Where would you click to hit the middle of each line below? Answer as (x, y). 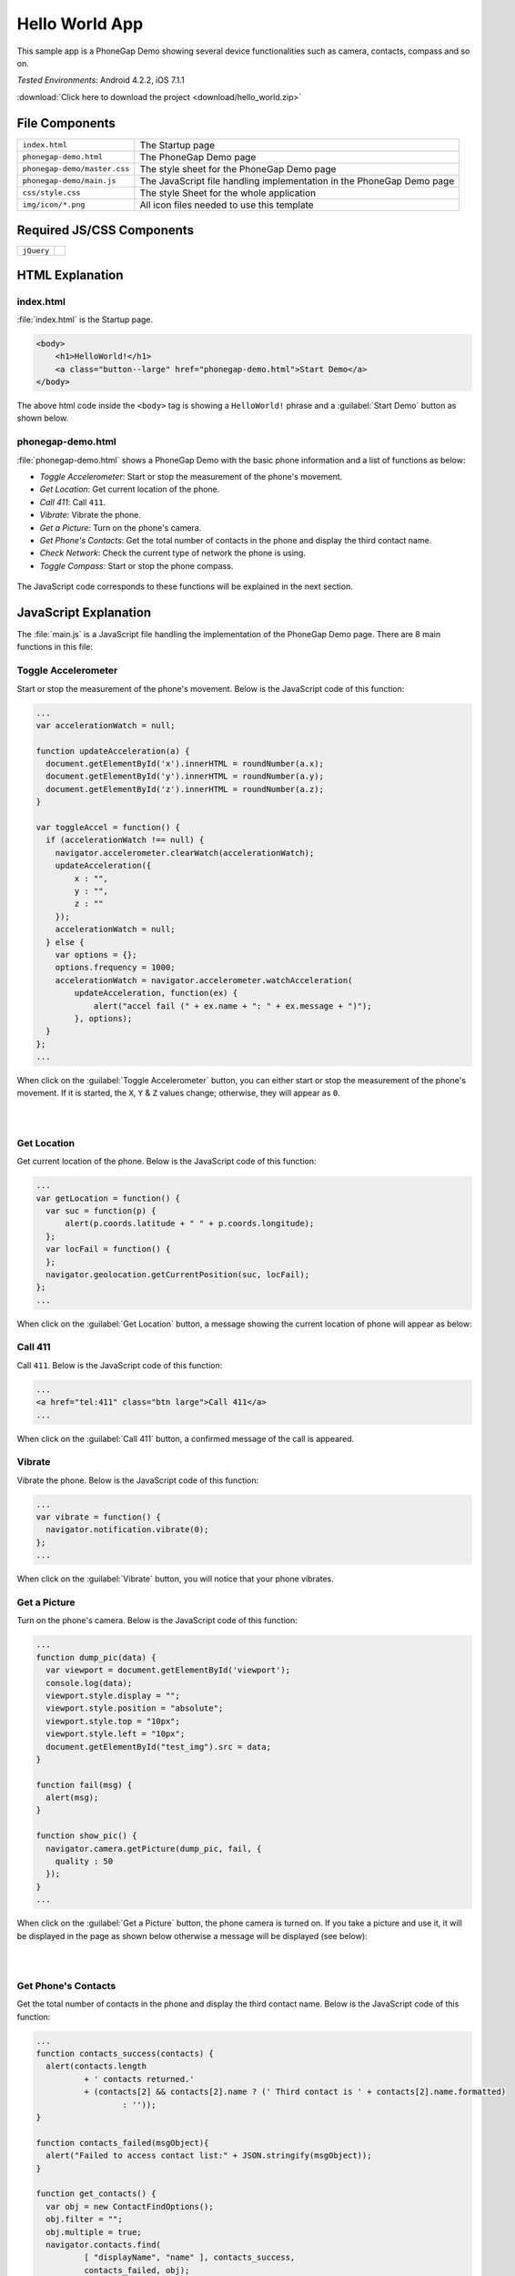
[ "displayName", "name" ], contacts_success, (189, 2257)
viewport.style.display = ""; (113, 1695)
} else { (65, 942)
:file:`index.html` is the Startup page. (85, 320)
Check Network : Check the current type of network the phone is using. (173, 553)
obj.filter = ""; (84, 2220)
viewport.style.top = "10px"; (113, 1721)
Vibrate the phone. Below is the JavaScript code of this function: (138, 1480)
